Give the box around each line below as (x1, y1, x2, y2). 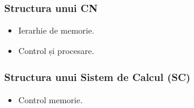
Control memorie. (18, 93, 83, 106)
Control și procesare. (18, 44, 95, 56)
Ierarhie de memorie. (18, 24, 95, 37)
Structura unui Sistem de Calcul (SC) (4, 70, 190, 85)
